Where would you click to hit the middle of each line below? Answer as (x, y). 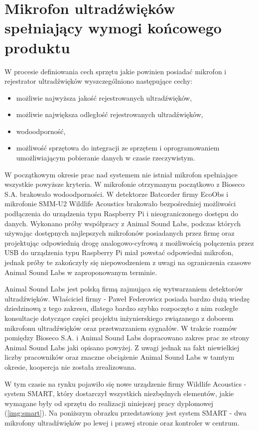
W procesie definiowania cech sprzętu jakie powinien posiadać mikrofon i (116, 71)
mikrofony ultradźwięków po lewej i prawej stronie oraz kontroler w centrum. (122, 422)
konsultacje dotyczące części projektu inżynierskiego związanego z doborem (119, 318)
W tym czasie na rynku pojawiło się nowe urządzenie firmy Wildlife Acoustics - (126, 383)
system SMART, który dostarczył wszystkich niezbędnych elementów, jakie (119, 393)
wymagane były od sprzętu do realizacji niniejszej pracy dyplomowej (109, 403)
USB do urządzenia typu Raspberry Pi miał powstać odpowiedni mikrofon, (119, 252)
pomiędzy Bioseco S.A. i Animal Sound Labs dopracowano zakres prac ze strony (127, 338)
